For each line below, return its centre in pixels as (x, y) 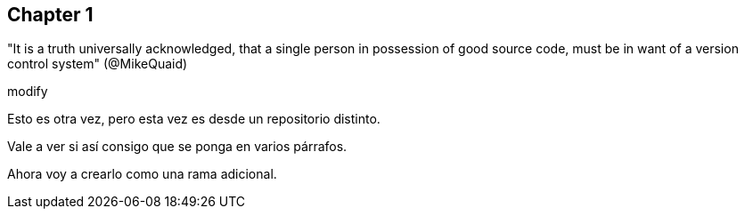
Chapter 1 (50, 15)
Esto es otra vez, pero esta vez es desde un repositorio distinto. (194, 119)
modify (28, 92)
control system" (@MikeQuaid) (98, 64)
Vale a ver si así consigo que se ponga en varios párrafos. (177, 147)
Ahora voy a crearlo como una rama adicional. (142, 174)
